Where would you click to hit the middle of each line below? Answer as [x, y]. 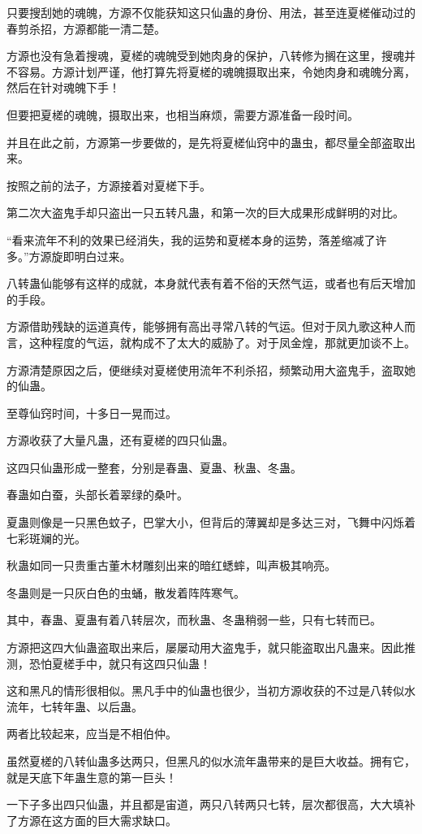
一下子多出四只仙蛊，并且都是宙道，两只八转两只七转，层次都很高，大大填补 [211, 804]
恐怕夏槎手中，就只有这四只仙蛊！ [120, 663]
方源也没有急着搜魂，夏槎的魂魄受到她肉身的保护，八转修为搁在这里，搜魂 [205, 56]
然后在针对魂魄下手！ [63, 87]
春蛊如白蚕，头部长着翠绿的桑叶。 [97, 495]
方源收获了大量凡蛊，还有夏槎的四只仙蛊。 [120, 440]
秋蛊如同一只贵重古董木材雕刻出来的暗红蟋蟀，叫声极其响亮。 [171, 565]
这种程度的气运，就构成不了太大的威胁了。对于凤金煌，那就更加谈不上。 [222, 342]
